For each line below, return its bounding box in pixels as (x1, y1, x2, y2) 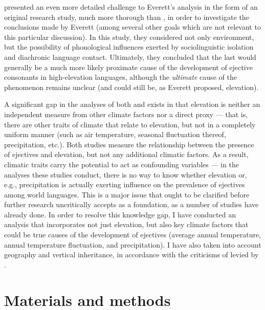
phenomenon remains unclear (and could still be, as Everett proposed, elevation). (4, 81, 259, 92)
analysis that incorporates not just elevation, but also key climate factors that (4, 219, 249, 230)
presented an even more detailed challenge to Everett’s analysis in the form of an (4, 2, 258, 12)
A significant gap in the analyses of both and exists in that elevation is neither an (4, 99, 260, 109)
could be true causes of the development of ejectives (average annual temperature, (4, 229, 261, 240)
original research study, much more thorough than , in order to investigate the (4, 11, 249, 22)
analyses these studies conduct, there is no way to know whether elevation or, (4, 169, 247, 180)
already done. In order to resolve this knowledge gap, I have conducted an (4, 209, 236, 219)
